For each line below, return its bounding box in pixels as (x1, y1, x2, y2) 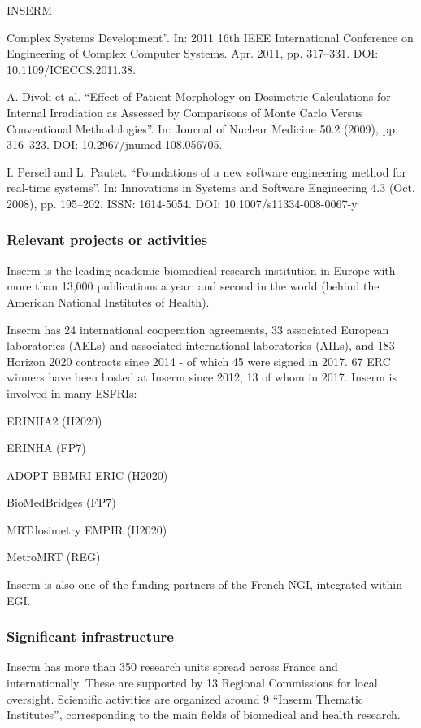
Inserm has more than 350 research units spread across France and (7, 658, 338, 675)
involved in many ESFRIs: (7, 384, 137, 401)
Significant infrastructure (7, 626, 174, 647)
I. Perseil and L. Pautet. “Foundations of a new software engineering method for (7, 163, 406, 180)
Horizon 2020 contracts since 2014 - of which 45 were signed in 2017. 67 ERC (7, 352, 391, 369)
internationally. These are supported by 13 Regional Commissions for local (7, 674, 378, 691)
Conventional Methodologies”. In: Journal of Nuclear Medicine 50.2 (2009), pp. (7, 120, 398, 137)
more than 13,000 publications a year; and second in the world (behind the (7, 277, 380, 294)
